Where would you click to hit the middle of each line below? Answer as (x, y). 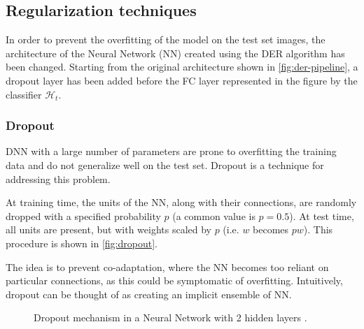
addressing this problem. (58, 178)
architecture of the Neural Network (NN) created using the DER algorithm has (175, 53)
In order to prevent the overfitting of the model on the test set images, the (166, 39)
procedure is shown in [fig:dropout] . (82, 243)
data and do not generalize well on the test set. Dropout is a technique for (165, 164)
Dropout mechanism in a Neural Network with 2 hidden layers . (170, 317)
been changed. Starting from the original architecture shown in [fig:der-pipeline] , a (182, 67)
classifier (24, 94)
